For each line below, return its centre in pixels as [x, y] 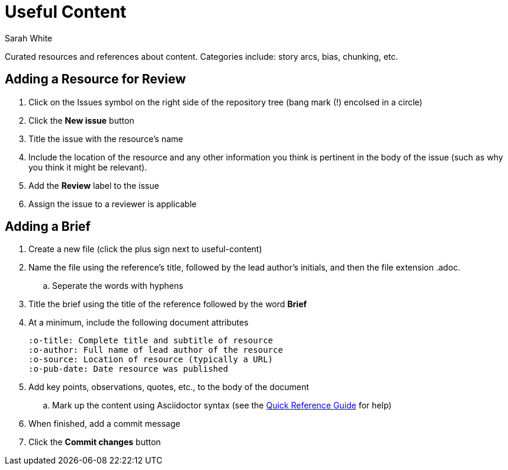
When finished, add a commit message [105, 424]
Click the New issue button [81, 120]
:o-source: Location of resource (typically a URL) [151, 360]
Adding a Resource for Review [95, 79]
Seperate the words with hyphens [118, 286]
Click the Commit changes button [95, 442]
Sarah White [29, 38]
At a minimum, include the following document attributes [139, 323]
